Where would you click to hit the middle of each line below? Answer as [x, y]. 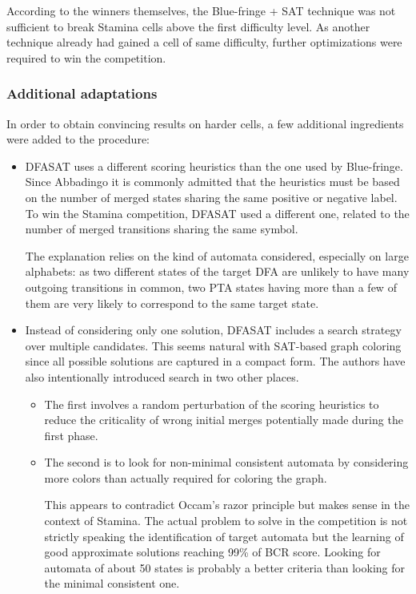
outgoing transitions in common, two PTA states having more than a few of [211, 287]
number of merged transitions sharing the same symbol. [162, 229]
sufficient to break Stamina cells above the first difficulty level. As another [188, 26]
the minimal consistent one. [112, 583]
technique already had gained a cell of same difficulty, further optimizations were [204, 42]
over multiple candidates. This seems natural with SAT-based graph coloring [213, 345]
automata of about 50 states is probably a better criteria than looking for [224, 567]
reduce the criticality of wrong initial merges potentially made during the [224, 420]
